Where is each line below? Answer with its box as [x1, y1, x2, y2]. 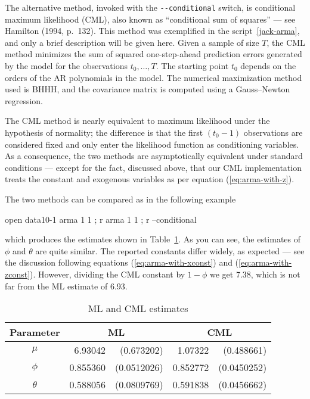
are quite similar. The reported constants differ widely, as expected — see [35, 244, 305, 257]
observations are [243, 126, 303, 138]
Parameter [10, 325, 60, 339]
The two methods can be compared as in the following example [5, 192, 236, 205]
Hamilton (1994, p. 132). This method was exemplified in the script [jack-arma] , [5, 24, 300, 37]
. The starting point [156, 60, 229, 72]
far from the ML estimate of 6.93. [5, 279, 128, 292]
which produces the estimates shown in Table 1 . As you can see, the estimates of [5, 233, 301, 245]
